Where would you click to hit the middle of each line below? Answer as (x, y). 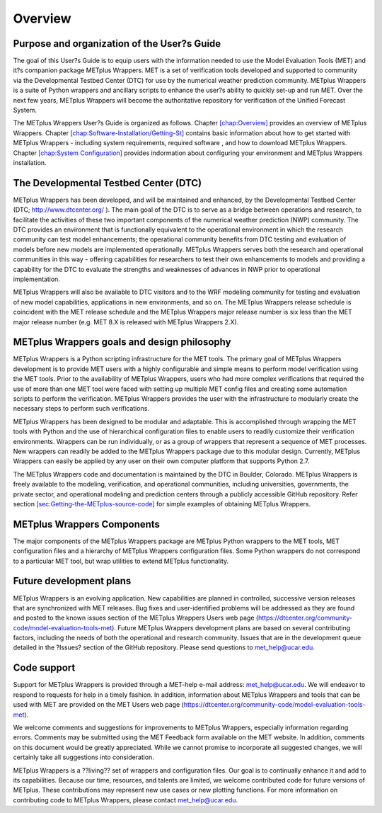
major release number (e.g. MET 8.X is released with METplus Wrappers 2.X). (126, 322)
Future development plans (72, 581)
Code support (44, 668)
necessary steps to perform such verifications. (81, 409)
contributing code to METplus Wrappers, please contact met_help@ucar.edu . (126, 800)
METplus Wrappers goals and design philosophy (122, 342)
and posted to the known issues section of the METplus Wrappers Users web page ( (136, 618)
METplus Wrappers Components (87, 524)
